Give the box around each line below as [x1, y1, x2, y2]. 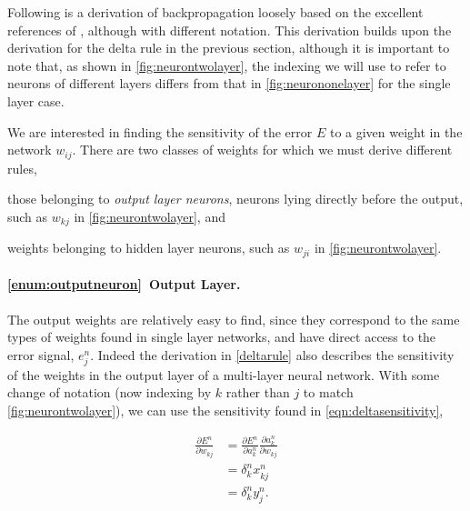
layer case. [7, 91, 65, 110]
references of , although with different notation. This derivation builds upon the [7, 20, 452, 39]
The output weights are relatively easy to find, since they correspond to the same [7, 309, 460, 328]
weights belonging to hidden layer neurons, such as [7, 238, 290, 257]
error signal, [7, 345, 75, 364]
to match [303, 383, 354, 402]
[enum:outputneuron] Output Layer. [7, 275, 241, 294]
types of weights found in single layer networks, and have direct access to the [7, 327, 436, 346]
